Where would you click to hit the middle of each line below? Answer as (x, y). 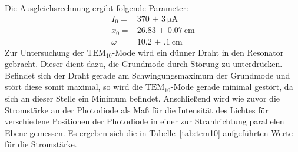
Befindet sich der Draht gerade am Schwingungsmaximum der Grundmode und (148, 75)
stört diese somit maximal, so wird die (74, 87)
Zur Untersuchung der (44, 52)
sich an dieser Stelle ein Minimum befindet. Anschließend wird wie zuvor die (143, 98)
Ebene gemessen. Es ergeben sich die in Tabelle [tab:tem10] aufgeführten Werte (149, 132)
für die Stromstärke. (41, 144)
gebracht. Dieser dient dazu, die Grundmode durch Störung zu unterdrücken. (144, 64)
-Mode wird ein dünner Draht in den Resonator (198, 52)
